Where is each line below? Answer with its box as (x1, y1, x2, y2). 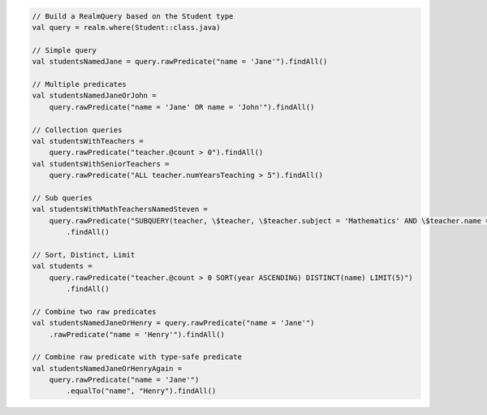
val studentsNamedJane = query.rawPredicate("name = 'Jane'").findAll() (32, 57, 328, 67)
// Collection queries (32, 125, 123, 134)
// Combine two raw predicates (32, 307, 157, 316)
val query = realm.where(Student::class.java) (32, 23, 221, 32)
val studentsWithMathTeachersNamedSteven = (32, 205, 209, 214)
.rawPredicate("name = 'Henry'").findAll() (49, 330, 225, 339)
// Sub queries (32, 193, 93, 202)
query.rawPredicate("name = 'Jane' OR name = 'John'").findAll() (49, 102, 315, 111)
